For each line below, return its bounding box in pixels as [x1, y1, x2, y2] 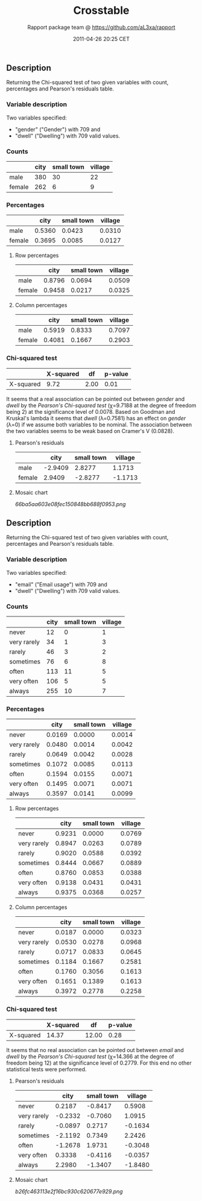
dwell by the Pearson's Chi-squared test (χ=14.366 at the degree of [6, 1053, 174, 1060]
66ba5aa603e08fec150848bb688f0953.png [14, 500, 126, 507]
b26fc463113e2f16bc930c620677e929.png [14, 1188, 123, 1195]
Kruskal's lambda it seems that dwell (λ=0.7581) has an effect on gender [6, 414, 186, 422]
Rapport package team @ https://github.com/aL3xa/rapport [27, 24, 176, 31]
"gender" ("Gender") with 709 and [14, 125, 101, 133]
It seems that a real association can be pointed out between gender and [6, 395, 185, 402]
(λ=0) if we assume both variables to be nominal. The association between [6, 420, 192, 428]
